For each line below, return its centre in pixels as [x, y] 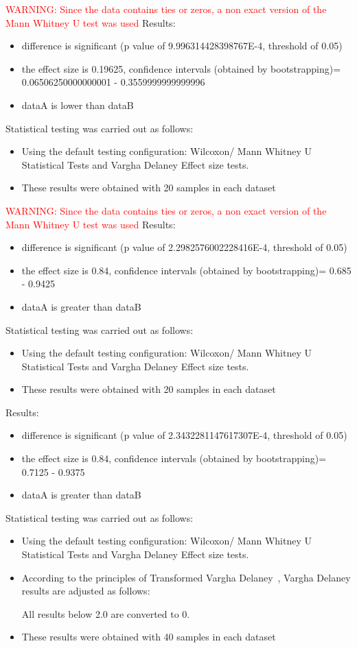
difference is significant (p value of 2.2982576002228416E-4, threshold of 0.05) [184, 247]
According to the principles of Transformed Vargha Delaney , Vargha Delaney [186, 577]
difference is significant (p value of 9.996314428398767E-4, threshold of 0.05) [182, 46]
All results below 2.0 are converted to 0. [106, 613]
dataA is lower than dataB [78, 105]
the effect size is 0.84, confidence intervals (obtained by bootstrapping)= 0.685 [186, 270]
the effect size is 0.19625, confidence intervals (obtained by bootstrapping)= [181, 68]
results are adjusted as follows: [86, 591]
